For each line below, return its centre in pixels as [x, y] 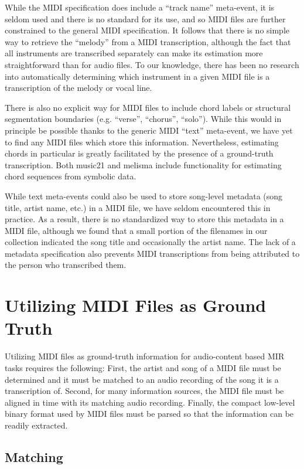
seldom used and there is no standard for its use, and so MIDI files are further [145, 18]
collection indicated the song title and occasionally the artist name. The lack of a [150, 242]
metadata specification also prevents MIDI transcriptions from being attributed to [152, 253]
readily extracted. [36, 425]
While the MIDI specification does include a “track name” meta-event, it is [140, 7]
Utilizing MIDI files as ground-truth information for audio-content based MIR [145, 356]
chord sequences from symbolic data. [71, 176]
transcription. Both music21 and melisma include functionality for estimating [143, 164]
